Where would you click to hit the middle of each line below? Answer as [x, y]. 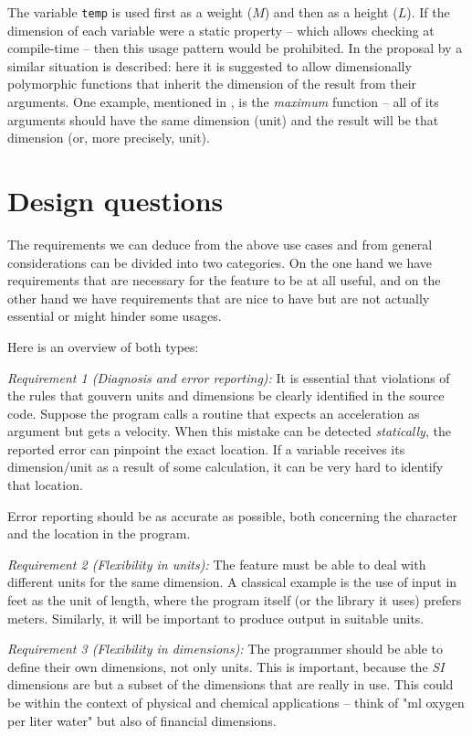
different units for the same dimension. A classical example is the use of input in [232, 582]
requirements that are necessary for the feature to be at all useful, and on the [224, 280]
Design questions [115, 200]
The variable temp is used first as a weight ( [130, 12]
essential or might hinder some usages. [115, 316]
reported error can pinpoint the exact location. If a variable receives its [206, 448]
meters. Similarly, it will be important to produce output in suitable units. [216, 618]
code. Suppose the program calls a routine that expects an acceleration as [214, 413]
